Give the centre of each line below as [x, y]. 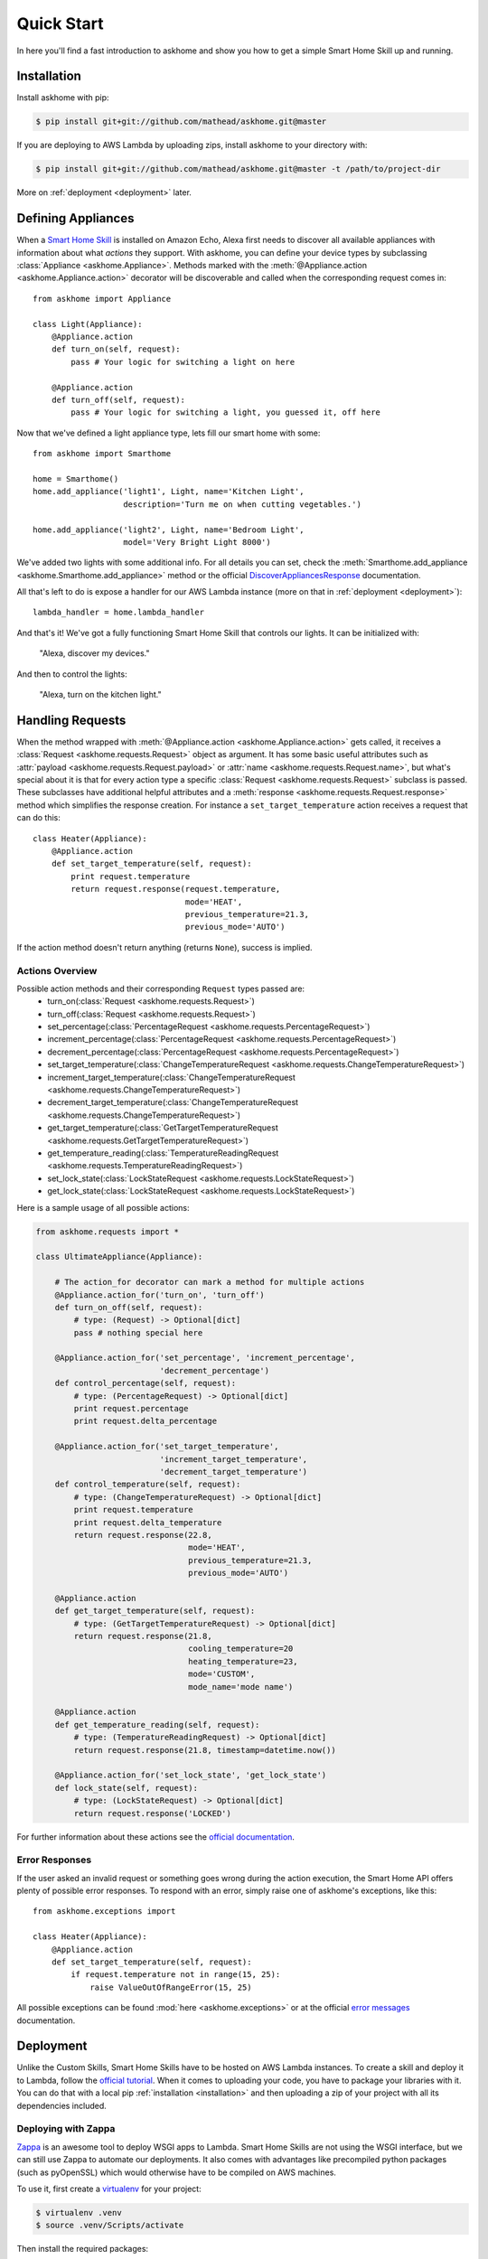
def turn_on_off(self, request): [129, 1307]
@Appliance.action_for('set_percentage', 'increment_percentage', [205, 1358]
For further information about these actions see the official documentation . [156, 1837]
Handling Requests [71, 720]
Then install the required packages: [83, 2249]
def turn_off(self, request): [118, 399]
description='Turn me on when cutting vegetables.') [242, 504]
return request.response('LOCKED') [153, 1813]
